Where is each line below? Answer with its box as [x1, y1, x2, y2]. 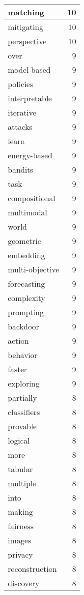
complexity [8, 292, 46, 303]
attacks [8, 121, 32, 132]
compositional [8, 192, 56, 204]
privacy [8, 549, 33, 560]
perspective [8, 35, 47, 47]
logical [8, 435, 30, 446]
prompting [8, 306, 44, 318]
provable [8, 420, 37, 432]
